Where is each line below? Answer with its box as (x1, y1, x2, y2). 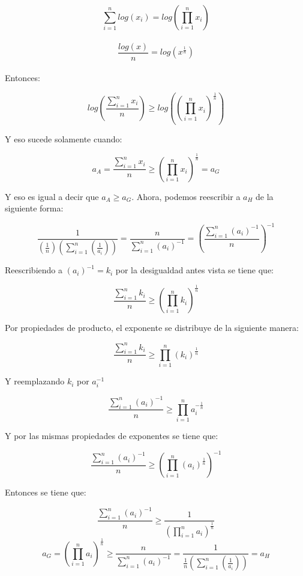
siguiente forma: (5, 202, 64, 214)
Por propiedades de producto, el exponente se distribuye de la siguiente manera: (5, 321, 299, 334)
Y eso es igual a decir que (5, 190, 99, 202)
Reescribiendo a (5, 264, 62, 276)
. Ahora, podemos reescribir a (131, 190, 241, 202)
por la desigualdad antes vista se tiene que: (115, 264, 274, 276)
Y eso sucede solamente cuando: (5, 132, 122, 145)
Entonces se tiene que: (5, 486, 86, 499)
